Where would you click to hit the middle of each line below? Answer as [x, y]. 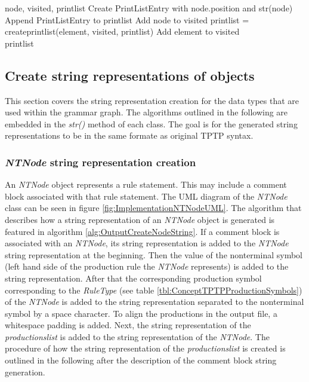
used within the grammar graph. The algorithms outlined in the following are [146, 112]
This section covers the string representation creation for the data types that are [152, 100]
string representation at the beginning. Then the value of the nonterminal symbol [154, 254]
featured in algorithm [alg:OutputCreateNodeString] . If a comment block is [142, 231]
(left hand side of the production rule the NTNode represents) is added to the [147, 266]
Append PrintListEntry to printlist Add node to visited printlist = [127, 19]
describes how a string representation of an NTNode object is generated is [140, 219]
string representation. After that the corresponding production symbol [133, 278]
